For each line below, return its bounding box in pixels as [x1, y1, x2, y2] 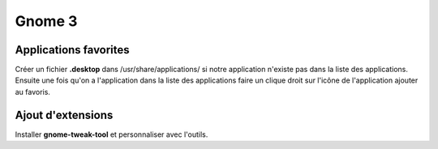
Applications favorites [15, 43, 130, 57]
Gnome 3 [15, 12, 78, 30]
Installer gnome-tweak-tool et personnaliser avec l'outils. [15, 130, 208, 139]
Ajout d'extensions [15, 108, 114, 121]
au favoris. [15, 87, 50, 96]
